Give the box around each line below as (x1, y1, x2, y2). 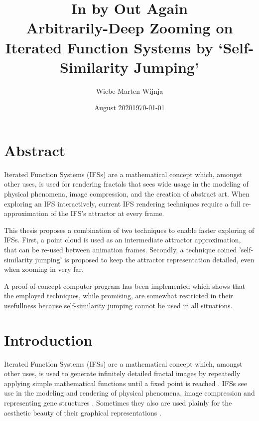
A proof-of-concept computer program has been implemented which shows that (4, 280, 246, 291)
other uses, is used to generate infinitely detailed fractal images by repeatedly (4, 368, 241, 379)
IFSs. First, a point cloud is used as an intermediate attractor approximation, (4, 234, 241, 245)
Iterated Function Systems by (5, 37, 213, 57)
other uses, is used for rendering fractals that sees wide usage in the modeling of (4, 179, 249, 189)
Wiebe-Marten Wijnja (96, 85, 163, 96)
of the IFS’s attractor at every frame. (50, 208, 164, 218)
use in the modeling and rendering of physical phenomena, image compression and (4, 388, 255, 398)
